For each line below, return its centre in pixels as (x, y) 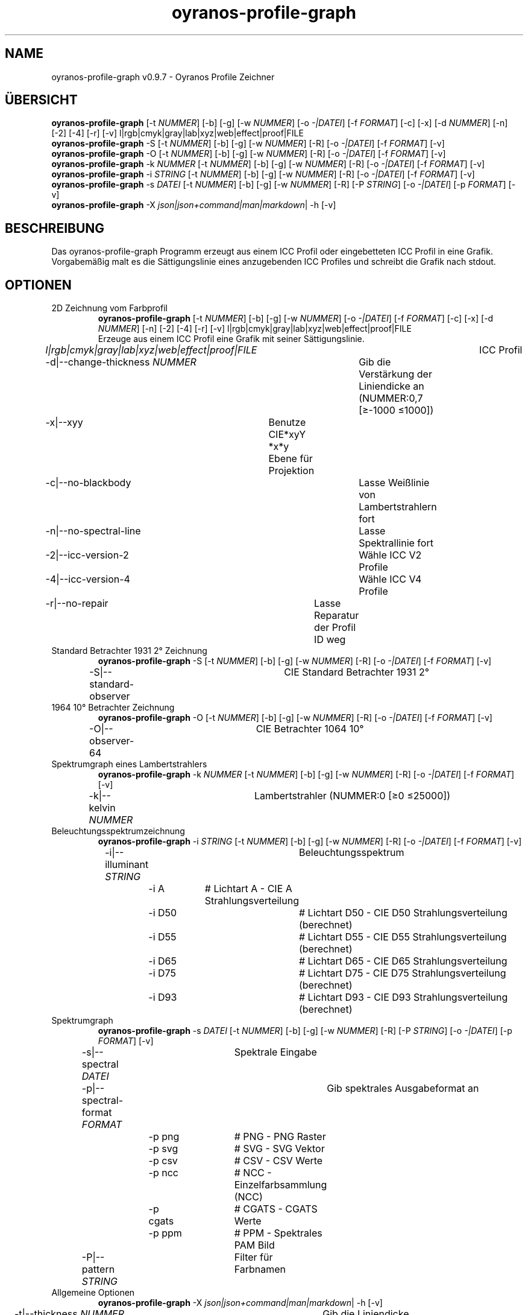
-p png (164, 1137)
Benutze (287, 423)
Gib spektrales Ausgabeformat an (403, 1088)
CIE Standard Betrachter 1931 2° (357, 672)
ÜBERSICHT (41, 100)
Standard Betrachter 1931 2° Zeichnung (129, 651)
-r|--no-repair (77, 604)
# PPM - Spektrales (278, 1233)
